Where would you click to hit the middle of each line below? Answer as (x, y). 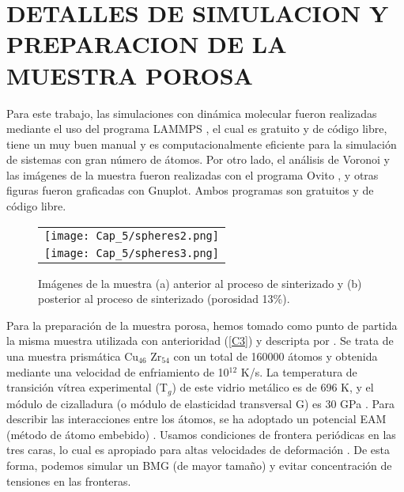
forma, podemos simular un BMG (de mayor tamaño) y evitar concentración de (199, 466)
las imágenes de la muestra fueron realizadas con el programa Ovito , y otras (193, 174)
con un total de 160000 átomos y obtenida (276, 356)
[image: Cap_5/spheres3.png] (132, 253)
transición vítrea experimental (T (87, 387)
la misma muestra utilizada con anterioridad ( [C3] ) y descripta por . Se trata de (200, 341)
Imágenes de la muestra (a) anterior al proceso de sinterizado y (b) (200, 283)
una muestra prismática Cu (73, 356)
